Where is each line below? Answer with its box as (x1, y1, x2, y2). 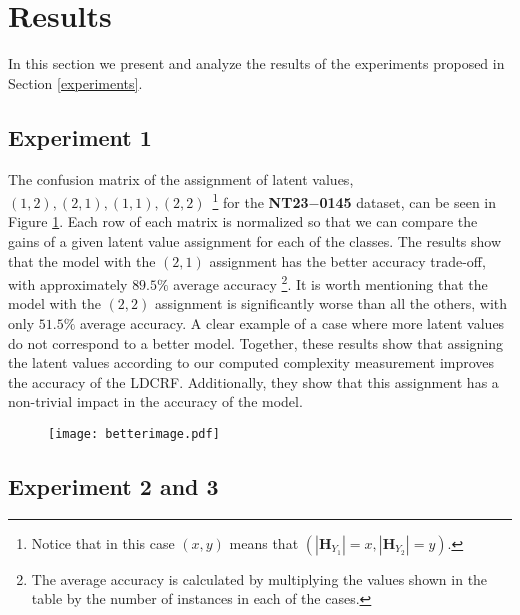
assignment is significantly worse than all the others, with (154, 293, 508, 314)
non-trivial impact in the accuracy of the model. (8, 391, 303, 412)
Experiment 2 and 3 (8, 471, 219, 501)
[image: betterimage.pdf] (48, 426, 220, 441)
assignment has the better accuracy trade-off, (209, 250, 486, 271)
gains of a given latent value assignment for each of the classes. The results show (8, 230, 502, 251)
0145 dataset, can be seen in (319, 191, 497, 212)
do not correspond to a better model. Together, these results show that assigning (8, 332, 503, 353)
